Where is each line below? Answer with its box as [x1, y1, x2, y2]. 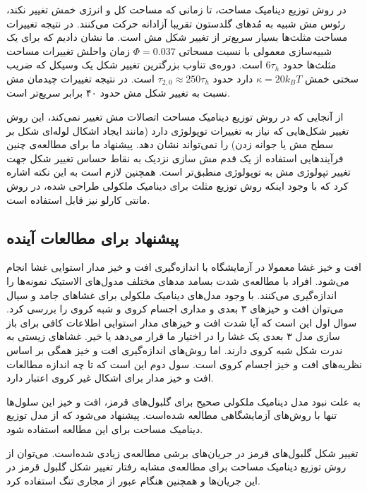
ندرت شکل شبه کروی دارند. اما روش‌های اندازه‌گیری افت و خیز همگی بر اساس [6, 342, 343, 357]
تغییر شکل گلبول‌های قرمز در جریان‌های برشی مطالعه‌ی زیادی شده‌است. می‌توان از [6, 445, 359, 460]
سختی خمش [305, 71, 359, 85]
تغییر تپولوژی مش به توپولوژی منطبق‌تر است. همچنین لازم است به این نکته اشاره [6, 164, 351, 179]
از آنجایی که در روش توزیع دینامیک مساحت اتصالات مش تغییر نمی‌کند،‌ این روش [6, 109, 344, 124]
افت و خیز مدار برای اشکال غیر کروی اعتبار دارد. [6, 370, 214, 385]
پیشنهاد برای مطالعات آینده [6, 226, 179, 248]
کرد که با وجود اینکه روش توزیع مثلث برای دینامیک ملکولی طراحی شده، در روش [6, 178, 349, 193]
